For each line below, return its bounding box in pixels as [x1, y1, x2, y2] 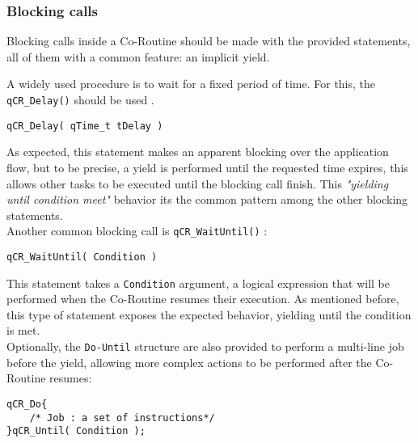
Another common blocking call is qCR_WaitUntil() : [6, 222, 268, 239]
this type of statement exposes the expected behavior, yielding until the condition [6, 306, 412, 323]
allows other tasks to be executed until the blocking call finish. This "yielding [6, 175, 389, 192]
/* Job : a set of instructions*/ [29, 411, 215, 424]
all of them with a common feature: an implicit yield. [6, 48, 270, 65]
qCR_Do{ [6, 398, 48, 410]
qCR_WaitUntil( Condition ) [6, 251, 158, 263]
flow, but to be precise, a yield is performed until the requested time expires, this [6, 158, 408, 175]
